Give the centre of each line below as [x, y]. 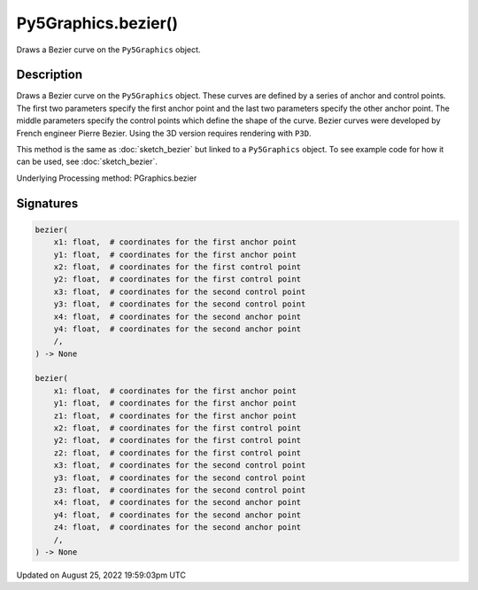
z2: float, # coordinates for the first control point [177, 453]
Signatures [47, 203]
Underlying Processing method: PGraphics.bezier [107, 178]
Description [50, 75]
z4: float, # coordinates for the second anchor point [177, 528]
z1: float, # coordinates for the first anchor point [175, 415]
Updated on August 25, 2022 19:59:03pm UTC [101, 575]
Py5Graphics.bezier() [97, 23]
